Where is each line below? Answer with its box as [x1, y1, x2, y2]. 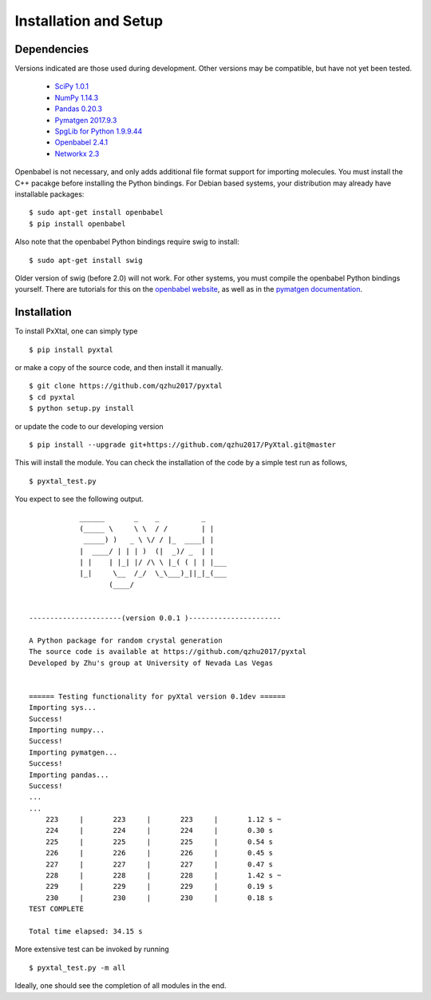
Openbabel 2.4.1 [54, 137, 109, 147]
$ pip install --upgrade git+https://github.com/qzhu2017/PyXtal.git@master [29, 440, 337, 449]
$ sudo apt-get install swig [29, 256, 143, 265]
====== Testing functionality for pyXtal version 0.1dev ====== [29, 691, 287, 701]
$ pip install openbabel [29, 219, 126, 228]
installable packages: [14, 189, 85, 199]
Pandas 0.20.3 [54, 104, 103, 114]
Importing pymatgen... [29, 747, 118, 757]
